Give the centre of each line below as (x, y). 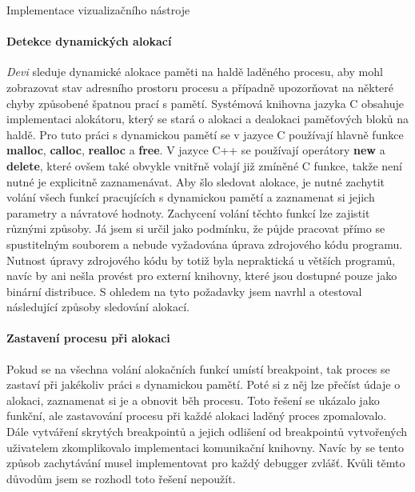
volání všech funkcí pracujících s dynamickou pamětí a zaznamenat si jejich (191, 197)
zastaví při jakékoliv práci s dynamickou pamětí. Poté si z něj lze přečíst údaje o (204, 384)
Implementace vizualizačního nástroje (98, 10)
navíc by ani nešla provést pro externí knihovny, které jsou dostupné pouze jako (202, 276)
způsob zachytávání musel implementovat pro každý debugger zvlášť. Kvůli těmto (206, 463)
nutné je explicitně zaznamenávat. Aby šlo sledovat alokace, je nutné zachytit (196, 181)
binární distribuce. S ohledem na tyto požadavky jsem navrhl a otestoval (184, 291)
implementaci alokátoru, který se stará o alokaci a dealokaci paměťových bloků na (208, 119)
